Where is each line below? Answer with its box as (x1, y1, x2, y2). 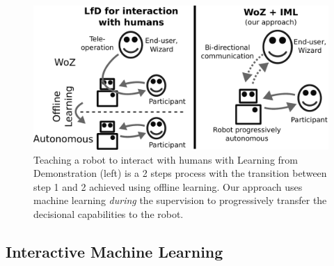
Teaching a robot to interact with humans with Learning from (33, 152, 299, 166)
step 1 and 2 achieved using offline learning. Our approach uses (33, 179, 303, 194)
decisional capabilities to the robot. (33, 207, 184, 221)
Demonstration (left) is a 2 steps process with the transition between (33, 166, 327, 180)
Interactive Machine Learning (6, 240, 223, 262)
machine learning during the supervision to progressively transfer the (33, 193, 327, 208)
